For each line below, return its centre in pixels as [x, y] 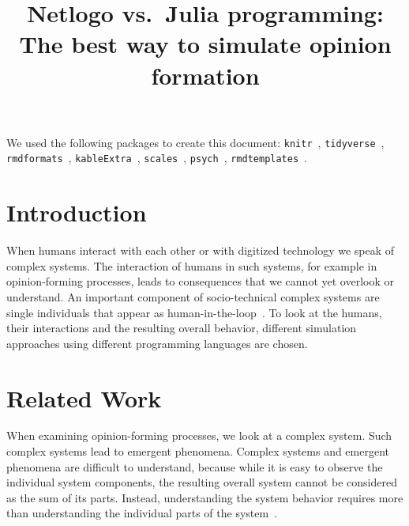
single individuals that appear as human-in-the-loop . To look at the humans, [194, 312]
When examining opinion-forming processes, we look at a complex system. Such [199, 435]
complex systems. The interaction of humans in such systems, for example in [192, 265]
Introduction [77, 212]
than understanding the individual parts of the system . [142, 513]
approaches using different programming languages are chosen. [157, 343]
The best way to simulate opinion [205, 44]
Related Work [84, 397]
